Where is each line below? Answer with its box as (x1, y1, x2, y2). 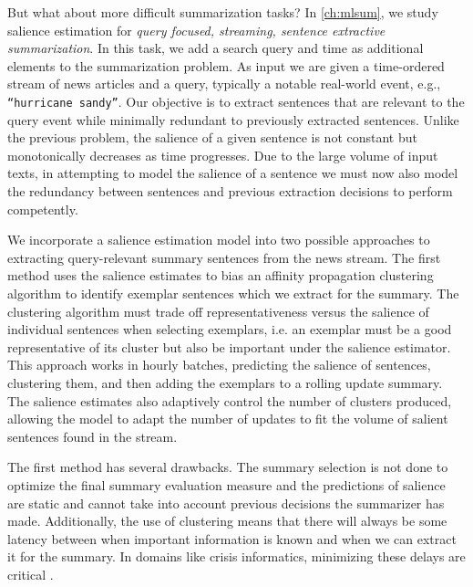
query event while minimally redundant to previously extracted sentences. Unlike (7, 110, 459, 129)
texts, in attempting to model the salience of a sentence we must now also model (7, 163, 458, 183)
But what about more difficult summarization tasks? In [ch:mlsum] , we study (7, 3, 438, 21)
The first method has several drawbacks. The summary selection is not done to (7, 457, 448, 477)
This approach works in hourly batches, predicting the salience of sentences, (7, 355, 431, 374)
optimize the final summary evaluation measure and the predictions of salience (7, 475, 446, 494)
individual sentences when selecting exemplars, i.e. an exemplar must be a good (7, 320, 452, 339)
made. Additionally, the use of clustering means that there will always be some (7, 511, 447, 530)
